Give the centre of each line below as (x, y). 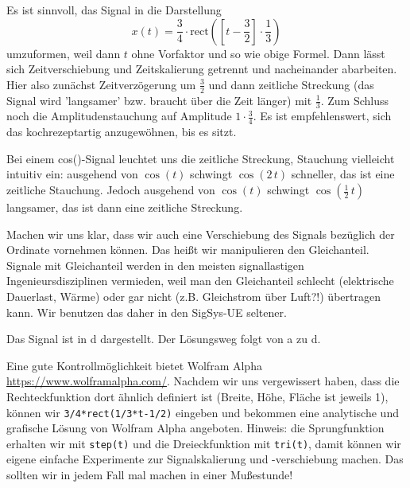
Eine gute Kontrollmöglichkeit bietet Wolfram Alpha (134, 365)
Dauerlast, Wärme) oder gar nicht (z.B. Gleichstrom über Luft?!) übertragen (193, 297)
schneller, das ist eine (343, 174)
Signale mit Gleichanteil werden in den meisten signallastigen (155, 265)
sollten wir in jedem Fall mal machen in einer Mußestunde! (150, 475)
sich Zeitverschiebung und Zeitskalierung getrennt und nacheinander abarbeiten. (202, 69)
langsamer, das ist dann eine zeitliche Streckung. (125, 207)
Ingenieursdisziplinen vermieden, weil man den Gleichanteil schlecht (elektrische (200, 281)
